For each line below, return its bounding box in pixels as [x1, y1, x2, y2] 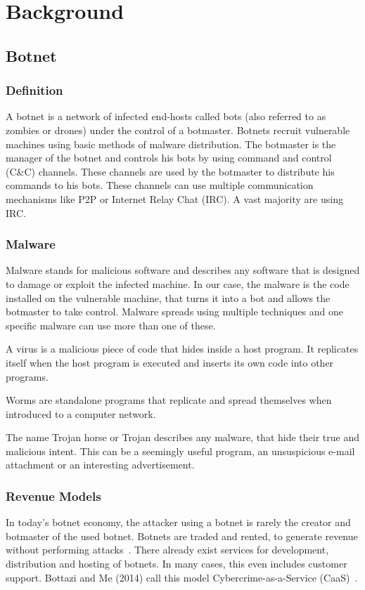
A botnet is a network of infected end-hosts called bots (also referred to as [6, 109, 326, 124]
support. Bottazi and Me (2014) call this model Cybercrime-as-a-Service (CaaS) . [6, 570, 358, 584]
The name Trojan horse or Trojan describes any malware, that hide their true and [6, 430, 360, 445]
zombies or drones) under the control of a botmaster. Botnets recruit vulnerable [6, 122, 350, 137]
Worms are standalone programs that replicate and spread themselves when [6, 393, 332, 407]
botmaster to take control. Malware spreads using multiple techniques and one [6, 304, 344, 319]
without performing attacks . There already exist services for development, [6, 542, 329, 557]
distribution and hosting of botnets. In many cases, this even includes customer [6, 556, 347, 571]
